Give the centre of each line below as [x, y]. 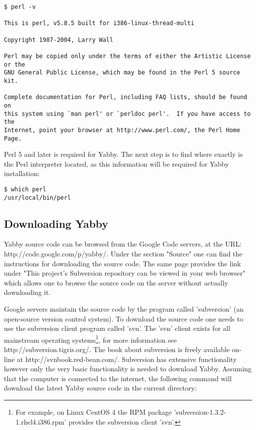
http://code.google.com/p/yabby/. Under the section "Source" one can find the [123, 254]
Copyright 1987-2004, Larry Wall [59, 40]
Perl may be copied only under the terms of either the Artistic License [128, 56]
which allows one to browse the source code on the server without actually [116, 282]
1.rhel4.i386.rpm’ [41, 421]
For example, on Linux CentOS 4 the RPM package [94, 412]
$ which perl [25, 189]
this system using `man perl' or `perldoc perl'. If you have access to [128, 114]
